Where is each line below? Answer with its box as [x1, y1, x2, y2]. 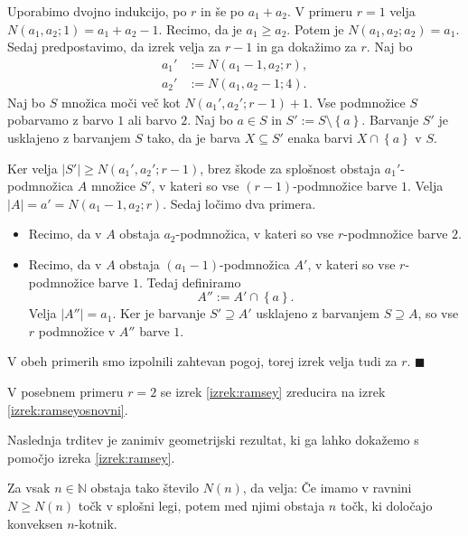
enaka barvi [287, 128, 353, 147]
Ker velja [7, 158, 58, 177]
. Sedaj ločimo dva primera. [163, 193, 316, 212]
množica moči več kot [61, 92, 181, 111]
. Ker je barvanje [112, 304, 206, 323]
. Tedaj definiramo [138, 272, 241, 291]
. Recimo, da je [158, 19, 242, 38]
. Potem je [286, 19, 344, 38]
